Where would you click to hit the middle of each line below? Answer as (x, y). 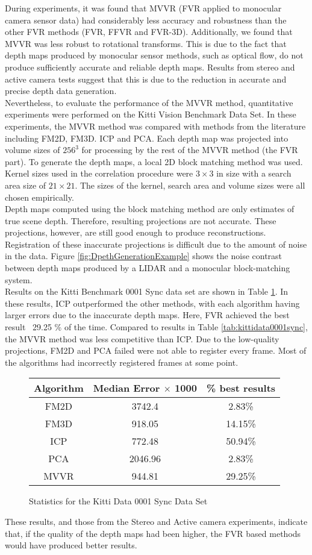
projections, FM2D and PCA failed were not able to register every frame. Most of (156, 350)
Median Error (126, 388)
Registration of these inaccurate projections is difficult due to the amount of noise (156, 244)
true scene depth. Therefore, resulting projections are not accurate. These (141, 220)
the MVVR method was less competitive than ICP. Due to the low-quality (142, 338)
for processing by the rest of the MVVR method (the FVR (190, 150)
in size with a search (254, 173)
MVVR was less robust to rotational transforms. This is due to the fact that (146, 43)
